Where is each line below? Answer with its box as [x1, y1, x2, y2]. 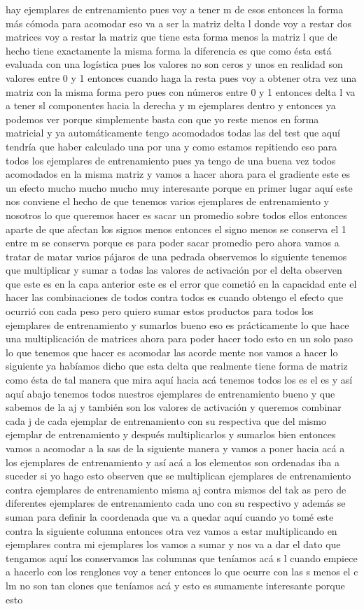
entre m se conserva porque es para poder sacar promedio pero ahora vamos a [6, 235, 339, 250]
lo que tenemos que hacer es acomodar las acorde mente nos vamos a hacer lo [6, 344, 338, 359]
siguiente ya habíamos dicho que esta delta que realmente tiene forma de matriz [6, 358, 348, 373]
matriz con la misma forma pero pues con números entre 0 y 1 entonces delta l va [6, 84, 356, 99]
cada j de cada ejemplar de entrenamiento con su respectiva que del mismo [6, 413, 327, 428]
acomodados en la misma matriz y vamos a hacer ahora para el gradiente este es [6, 167, 351, 181]
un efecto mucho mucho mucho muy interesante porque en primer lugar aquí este [6, 180, 353, 195]
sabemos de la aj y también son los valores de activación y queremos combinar [6, 400, 342, 414]
